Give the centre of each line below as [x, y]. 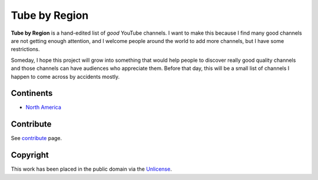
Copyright [30, 155]
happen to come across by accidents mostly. [65, 76]
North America [44, 107]
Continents [32, 93]
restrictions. [26, 49]
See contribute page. [37, 138]
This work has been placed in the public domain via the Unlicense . [91, 169]
